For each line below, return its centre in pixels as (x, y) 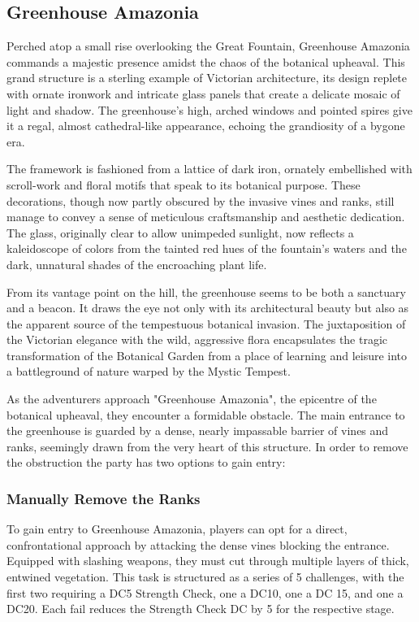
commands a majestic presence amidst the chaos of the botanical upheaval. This (206, 61)
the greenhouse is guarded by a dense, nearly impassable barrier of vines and (198, 431)
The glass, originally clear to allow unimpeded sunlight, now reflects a (180, 232)
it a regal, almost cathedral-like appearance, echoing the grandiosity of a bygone (206, 126)
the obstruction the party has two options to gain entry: (146, 462)
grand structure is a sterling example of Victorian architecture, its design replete (207, 78)
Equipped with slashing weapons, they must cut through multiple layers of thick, (208, 561)
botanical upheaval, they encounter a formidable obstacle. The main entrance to (206, 414)
